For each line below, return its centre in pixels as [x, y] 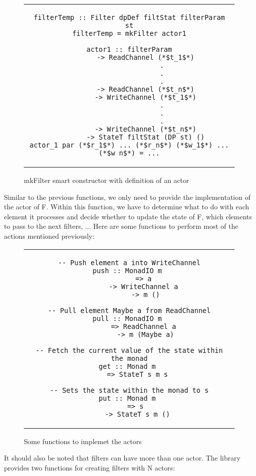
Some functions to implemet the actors [83, 441]
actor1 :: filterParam [129, 49]
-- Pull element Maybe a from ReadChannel [129, 310]
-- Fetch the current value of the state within [129, 350]
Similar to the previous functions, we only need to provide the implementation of [127, 197]
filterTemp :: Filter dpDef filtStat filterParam [129, 17]
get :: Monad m [127, 366]
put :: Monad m [127, 398]
